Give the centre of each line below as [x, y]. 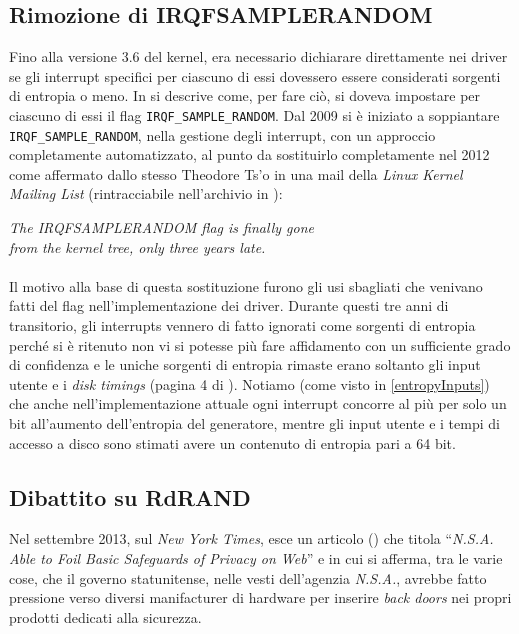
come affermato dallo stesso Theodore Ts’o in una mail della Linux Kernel [236, 173]
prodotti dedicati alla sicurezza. [105, 616]
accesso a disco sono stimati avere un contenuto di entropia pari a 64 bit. [232, 442]
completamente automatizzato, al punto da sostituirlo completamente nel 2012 [249, 154]
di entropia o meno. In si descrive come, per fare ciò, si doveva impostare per [245, 95]
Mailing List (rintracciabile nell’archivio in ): [146, 193]
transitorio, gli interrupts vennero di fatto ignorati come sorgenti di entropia [242, 325]
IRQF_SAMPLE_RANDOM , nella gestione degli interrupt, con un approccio [222, 134]
